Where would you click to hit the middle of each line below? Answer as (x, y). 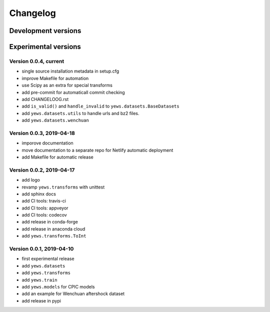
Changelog (32, 13)
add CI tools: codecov (44, 215)
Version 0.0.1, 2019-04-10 (41, 249)
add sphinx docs (39, 194)
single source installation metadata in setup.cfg (70, 71)
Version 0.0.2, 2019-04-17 (42, 170)
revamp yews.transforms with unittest (63, 187)
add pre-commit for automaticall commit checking (73, 92)
